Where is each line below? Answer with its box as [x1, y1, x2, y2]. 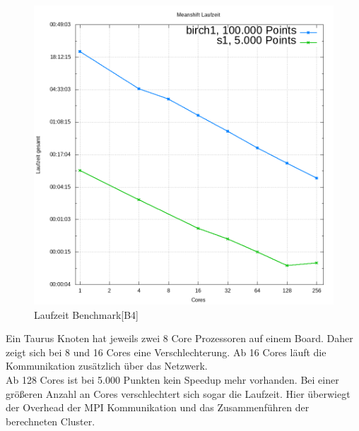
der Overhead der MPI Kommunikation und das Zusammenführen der [6, 400, 310, 415]
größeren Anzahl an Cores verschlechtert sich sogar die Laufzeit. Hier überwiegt [6, 386, 351, 401]
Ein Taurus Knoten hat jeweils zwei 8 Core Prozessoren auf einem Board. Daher [6, 331, 353, 346]
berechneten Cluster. [6, 413, 95, 428]
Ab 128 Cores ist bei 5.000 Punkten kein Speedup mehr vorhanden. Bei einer [6, 372, 339, 387]
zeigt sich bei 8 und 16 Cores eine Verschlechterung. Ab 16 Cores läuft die [6, 344, 326, 359]
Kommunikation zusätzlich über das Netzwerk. [6, 358, 208, 373]
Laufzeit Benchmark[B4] [34, 307, 139, 322]
